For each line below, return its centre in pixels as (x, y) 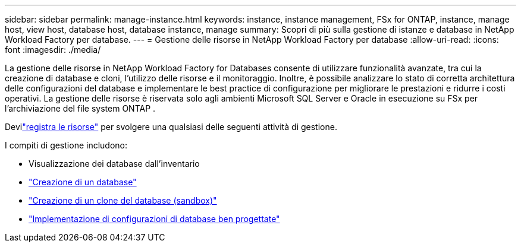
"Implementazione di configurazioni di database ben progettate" (154, 219)
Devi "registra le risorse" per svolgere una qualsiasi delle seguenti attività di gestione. (171, 127)
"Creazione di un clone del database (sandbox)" (123, 200)
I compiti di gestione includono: (66, 145)
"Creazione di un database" (83, 182)
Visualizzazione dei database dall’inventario (114, 164)
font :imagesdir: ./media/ (53, 50)
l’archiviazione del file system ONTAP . (80, 108)
